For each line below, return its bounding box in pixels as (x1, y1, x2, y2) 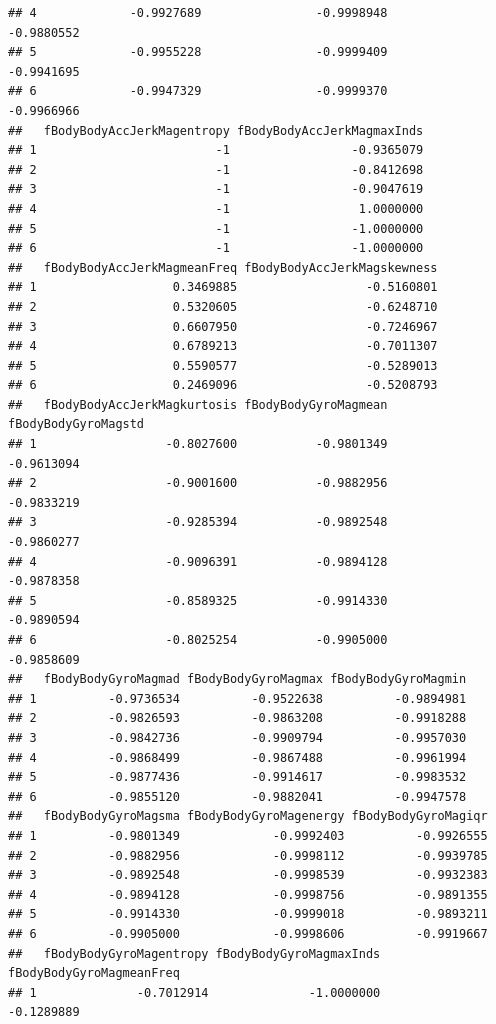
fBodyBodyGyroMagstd (8, 417, 145, 432)
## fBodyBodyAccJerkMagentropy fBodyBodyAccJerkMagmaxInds (8, 123, 424, 138)
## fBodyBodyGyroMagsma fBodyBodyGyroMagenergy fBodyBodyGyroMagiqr (8, 809, 488, 824)
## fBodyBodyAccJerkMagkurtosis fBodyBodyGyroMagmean (8, 397, 388, 412)
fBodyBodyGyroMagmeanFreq (8, 966, 180, 981)
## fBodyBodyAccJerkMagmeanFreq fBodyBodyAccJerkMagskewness (8, 260, 438, 275)
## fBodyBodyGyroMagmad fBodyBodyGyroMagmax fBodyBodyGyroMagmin (8, 672, 467, 687)
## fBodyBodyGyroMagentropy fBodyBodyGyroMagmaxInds (8, 946, 381, 961)
